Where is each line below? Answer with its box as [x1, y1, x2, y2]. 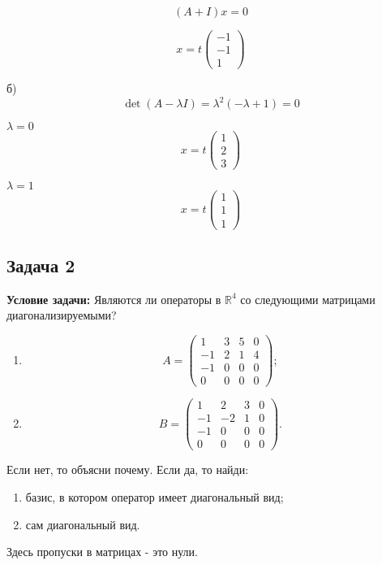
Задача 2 [6, 252, 75, 277]
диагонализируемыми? [6, 306, 117, 324]
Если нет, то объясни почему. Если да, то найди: [6, 461, 249, 478]
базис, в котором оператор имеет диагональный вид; [25, 488, 284, 505]
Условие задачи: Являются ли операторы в [6, 290, 221, 307]
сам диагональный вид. [25, 515, 140, 532]
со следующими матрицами [240, 290, 376, 307]
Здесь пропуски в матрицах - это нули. [6, 543, 198, 560]
